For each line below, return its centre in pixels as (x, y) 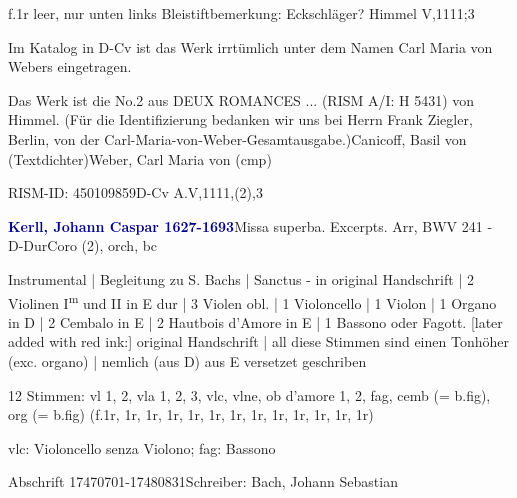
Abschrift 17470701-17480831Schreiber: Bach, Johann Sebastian (203, 481)
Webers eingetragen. (70, 66)
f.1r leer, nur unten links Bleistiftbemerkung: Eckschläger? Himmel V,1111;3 (241, 13)
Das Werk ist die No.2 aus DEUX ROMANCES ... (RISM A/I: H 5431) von (241, 99)
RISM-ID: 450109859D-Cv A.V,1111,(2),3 (135, 192)
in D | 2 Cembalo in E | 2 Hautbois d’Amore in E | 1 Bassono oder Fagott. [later (255, 321)
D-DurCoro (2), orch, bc (83, 245)
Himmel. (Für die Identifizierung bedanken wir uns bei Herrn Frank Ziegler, (240, 119)
